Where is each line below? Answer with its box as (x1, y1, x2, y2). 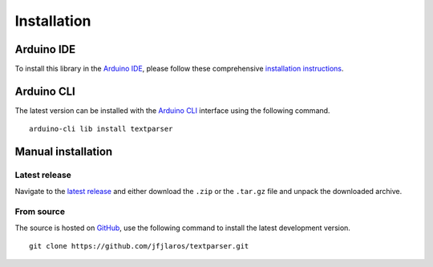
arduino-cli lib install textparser (29, 124, 173, 134)
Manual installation (14, 145, 113, 159)
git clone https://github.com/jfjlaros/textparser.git (29, 241, 249, 251)
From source (14, 206, 66, 217)
